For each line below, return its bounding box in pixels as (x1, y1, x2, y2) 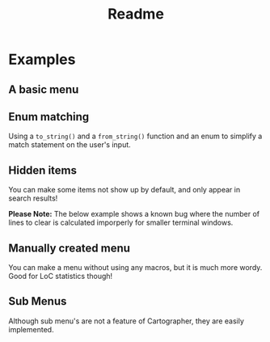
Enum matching (8, 110, 90, 124)
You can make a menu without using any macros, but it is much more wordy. (8, 263, 263, 272)
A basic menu (8, 82, 79, 96)
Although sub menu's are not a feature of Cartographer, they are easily (8, 316, 245, 326)
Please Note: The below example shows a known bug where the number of (8, 209, 260, 219)
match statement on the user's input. (8, 140, 131, 150)
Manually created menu (8, 241, 131, 255)
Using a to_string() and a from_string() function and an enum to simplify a (8, 131, 263, 141)
